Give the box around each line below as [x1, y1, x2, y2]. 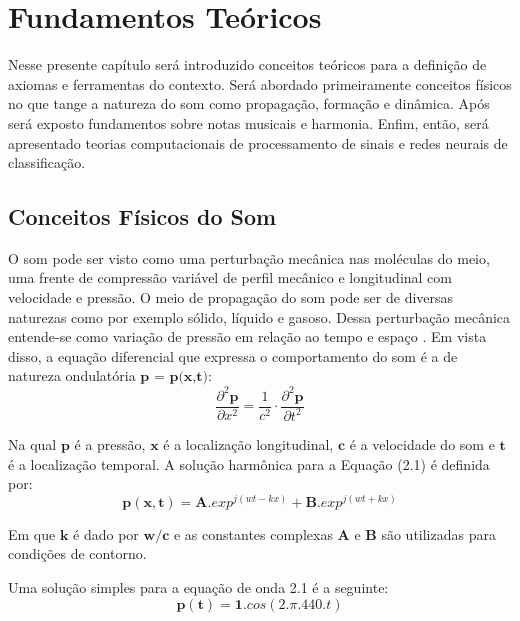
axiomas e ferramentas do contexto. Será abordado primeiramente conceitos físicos [8, 73, 512, 94]
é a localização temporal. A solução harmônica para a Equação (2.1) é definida [8, 453, 490, 474]
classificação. [8, 152, 86, 173]
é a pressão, [74, 433, 146, 454]
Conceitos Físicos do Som [8, 201, 277, 232]
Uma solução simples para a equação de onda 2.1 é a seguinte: [8, 577, 389, 597]
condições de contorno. [8, 543, 147, 564]
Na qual [8, 433, 57, 454]
